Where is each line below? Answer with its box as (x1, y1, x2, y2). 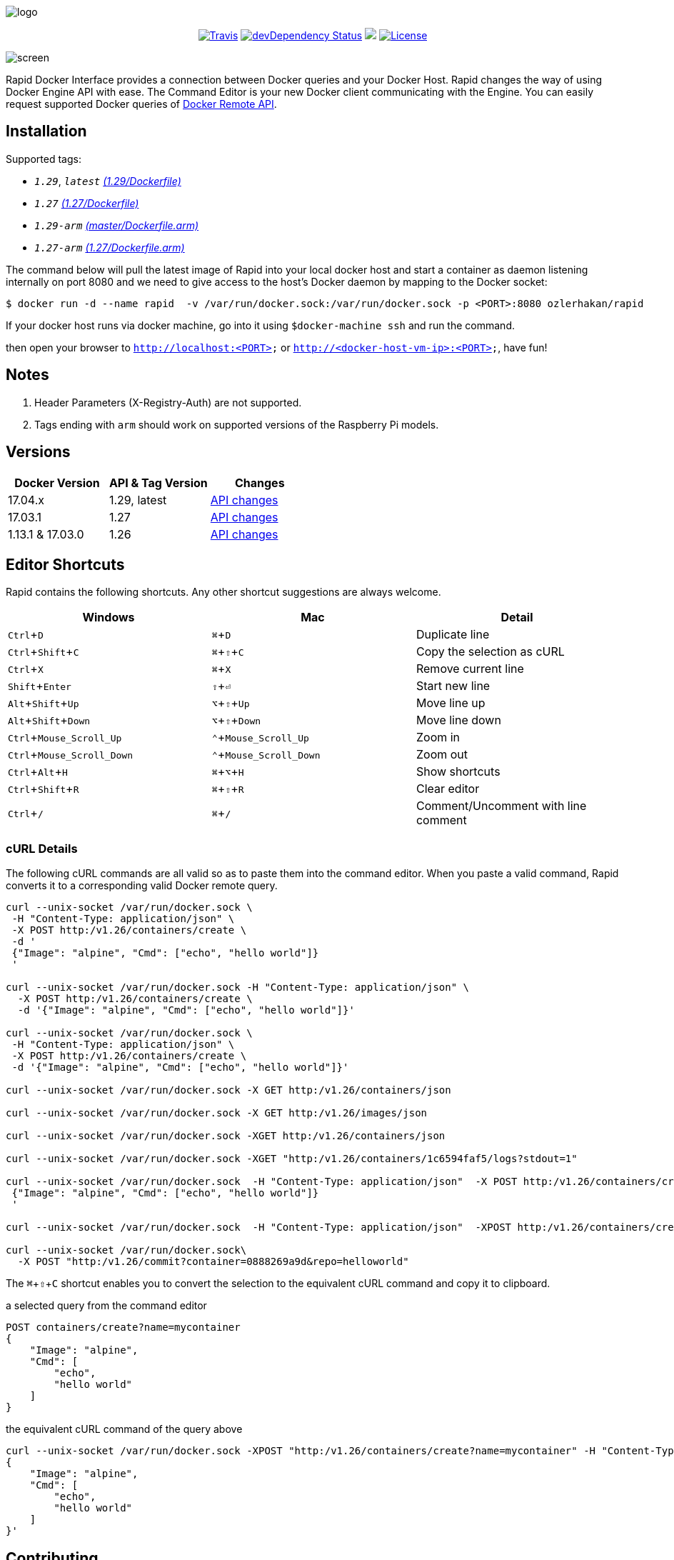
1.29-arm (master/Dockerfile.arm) (34, 219, 199, 231)
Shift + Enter (8, 679, 71, 694)
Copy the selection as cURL (416, 644, 565, 659)
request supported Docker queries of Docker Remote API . (6, 98, 277, 110)
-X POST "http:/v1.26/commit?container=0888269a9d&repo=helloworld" (17, 1256, 409, 1268)
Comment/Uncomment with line (416, 799, 587, 814)
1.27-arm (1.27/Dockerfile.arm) (34, 241, 185, 254)
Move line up (416, 696, 486, 711)
